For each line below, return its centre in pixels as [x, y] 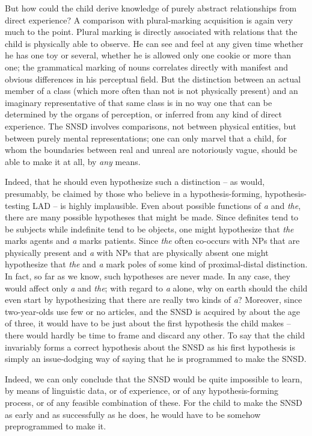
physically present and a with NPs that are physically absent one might [137, 252]
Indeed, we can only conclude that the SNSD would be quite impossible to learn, [154, 378]
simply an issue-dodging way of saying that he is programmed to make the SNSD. [156, 359]
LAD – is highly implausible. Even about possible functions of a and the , [167, 205]
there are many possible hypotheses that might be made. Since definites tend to [152, 217]
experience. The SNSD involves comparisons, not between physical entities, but [151, 126]
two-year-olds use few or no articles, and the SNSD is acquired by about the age [153, 311]
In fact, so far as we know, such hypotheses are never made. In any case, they [148, 276]
